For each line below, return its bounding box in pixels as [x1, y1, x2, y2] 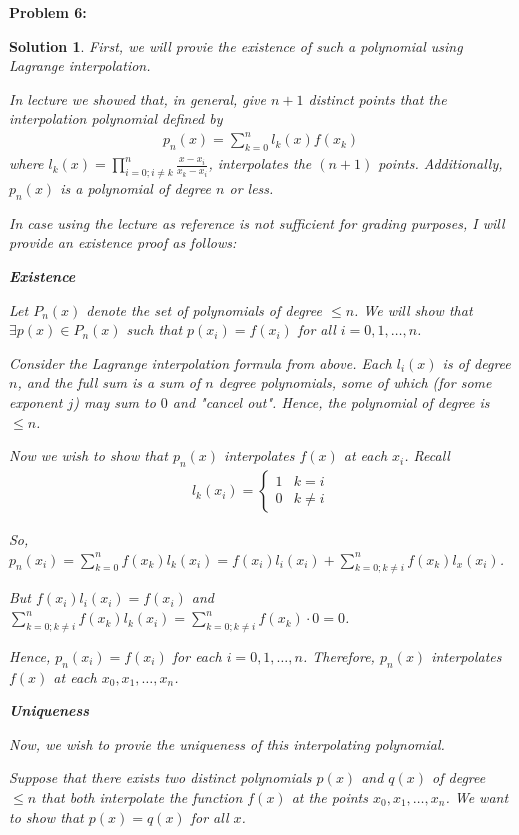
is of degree [442, 352, 511, 373]
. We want [445, 787, 509, 808]
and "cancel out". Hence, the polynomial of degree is [172, 392, 490, 413]
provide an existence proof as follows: [9, 232, 237, 253]
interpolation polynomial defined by [9, 108, 223, 129]
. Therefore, [302, 645, 375, 666]
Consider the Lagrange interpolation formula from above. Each [9, 352, 392, 373]
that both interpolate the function [41, 787, 243, 808]
